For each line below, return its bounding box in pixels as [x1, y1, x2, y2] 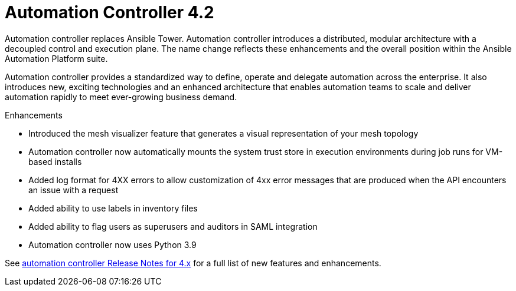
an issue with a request [28, 184, 119, 195]
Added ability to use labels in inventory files [28, 203, 198, 213]
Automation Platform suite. [5, 53, 108, 64]
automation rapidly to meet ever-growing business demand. [5, 91, 237, 102]
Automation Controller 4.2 [5, 2, 214, 22]
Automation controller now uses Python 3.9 [28, 239, 197, 250]
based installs [28, 156, 82, 167]
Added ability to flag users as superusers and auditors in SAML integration [28, 221, 318, 232]
